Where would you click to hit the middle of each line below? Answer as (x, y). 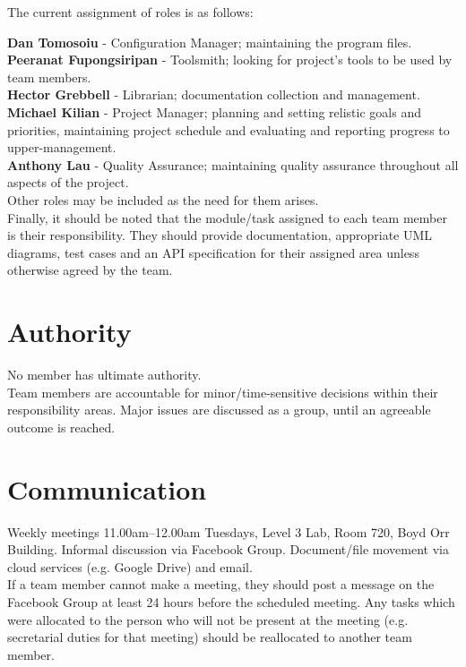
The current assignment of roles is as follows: (130, 12)
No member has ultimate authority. (104, 375)
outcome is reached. (61, 427)
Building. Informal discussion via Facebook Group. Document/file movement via (228, 549)
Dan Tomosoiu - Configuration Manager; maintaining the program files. (210, 42)
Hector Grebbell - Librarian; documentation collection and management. (214, 94)
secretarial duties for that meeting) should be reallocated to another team (210, 637)
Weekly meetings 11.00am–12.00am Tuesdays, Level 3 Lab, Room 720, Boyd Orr (229, 531)
